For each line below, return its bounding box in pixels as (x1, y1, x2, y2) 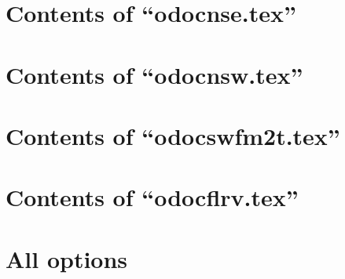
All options (6, 242, 128, 274)
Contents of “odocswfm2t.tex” (6, 119, 340, 151)
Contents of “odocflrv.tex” (6, 181, 299, 213)
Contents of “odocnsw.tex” (6, 58, 303, 90)
